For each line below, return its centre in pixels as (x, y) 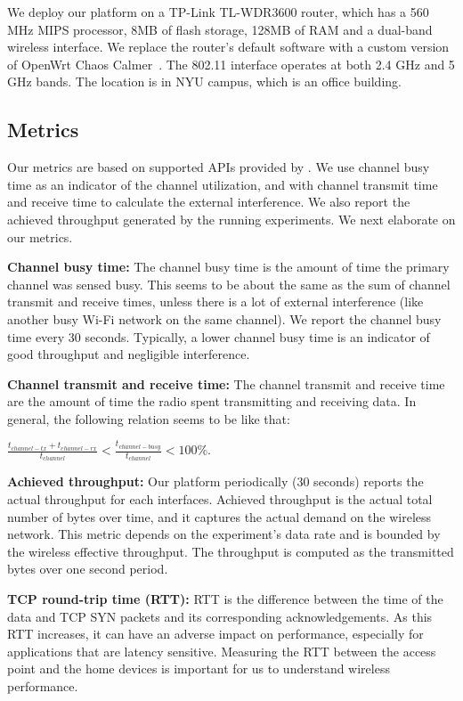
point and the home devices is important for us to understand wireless (199, 668)
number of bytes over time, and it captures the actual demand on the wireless (219, 516)
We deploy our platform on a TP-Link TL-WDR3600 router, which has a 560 (218, 12)
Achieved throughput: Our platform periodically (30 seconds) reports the (215, 481)
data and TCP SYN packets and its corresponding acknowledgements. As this (220, 616)
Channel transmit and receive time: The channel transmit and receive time (226, 383)
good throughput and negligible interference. (129, 354)
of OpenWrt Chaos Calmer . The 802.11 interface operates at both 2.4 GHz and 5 (231, 64)
